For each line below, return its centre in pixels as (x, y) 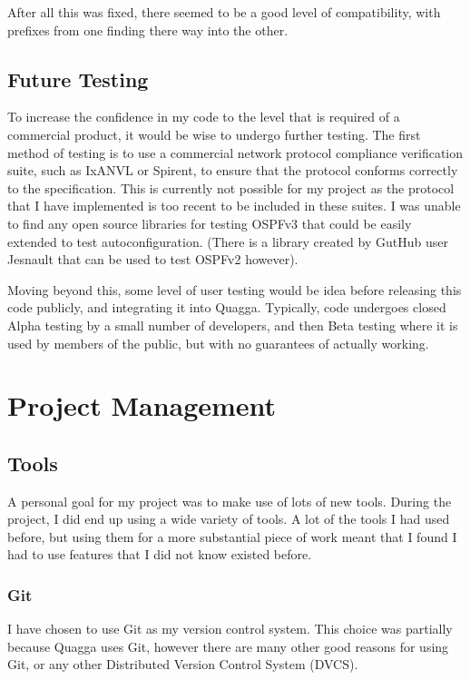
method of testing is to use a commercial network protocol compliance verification (235, 152)
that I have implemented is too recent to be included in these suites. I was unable (234, 206)
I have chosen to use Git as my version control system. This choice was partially (230, 629)
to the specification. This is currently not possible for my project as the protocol (231, 187)
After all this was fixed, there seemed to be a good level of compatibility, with (224, 12)
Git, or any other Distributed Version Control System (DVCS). (183, 664)
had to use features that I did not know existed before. (160, 554)
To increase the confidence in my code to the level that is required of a (204, 117)
